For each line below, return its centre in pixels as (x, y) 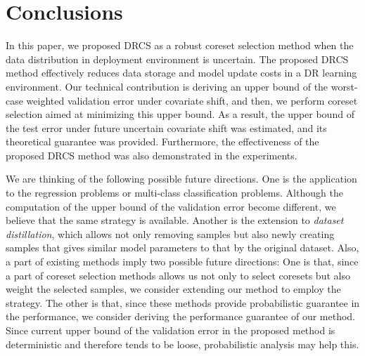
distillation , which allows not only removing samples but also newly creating (170, 233)
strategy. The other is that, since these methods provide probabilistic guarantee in (183, 302)
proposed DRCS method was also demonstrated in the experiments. (152, 155)
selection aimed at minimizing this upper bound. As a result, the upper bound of (180, 114)
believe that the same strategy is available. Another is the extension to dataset (175, 220)
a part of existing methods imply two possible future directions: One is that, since (182, 262)
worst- (344, 86)
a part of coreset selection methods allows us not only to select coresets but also (178, 275)
